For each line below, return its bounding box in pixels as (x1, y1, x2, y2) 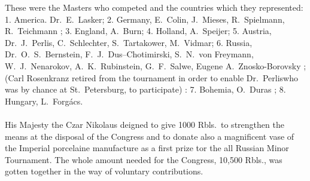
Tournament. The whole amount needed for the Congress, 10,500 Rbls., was (5, 153, 282, 165)
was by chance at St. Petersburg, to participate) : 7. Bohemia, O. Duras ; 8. (5, 83, 286, 96)
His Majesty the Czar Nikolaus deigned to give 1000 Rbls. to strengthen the (5, 118, 284, 130)
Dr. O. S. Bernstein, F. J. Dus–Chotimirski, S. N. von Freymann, (5, 48, 254, 60)
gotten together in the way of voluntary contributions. (5, 165, 203, 177)
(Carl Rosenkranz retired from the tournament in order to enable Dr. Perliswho (5, 71, 298, 84)
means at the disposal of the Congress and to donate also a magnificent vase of (5, 130, 294, 142)
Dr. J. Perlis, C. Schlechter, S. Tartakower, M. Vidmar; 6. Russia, (5, 36, 253, 48)
